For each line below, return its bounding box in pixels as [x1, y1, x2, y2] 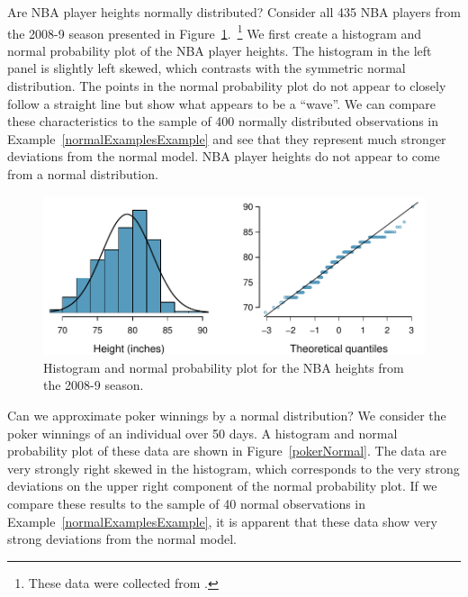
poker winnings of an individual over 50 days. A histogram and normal [7, 423, 398, 442]
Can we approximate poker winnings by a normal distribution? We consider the [7, 406, 446, 425]
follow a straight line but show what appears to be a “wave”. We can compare [7, 94, 436, 113]
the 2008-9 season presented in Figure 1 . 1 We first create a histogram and [7, 21, 422, 42]
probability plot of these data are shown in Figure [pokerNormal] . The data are [7, 441, 446, 460]
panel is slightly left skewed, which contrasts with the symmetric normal [7, 59, 406, 77]
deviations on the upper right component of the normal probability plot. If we [7, 476, 437, 495]
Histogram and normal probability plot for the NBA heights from [43, 357, 404, 376]
